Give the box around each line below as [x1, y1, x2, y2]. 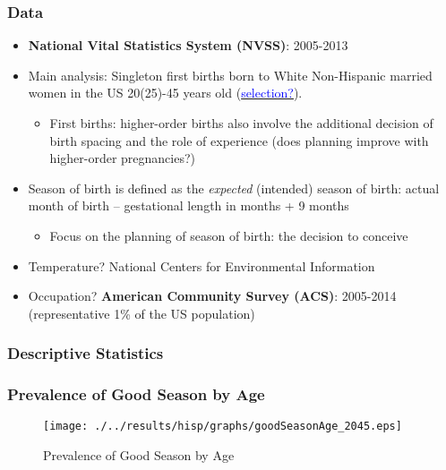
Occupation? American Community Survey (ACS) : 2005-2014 [28, 286, 397, 305]
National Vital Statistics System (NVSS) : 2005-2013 [28, 36, 348, 55]
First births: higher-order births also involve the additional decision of [49, 114, 433, 132]
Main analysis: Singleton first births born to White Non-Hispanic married [28, 65, 433, 84]
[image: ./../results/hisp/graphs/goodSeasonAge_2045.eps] [43, 420, 402, 433]
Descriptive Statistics [7, 342, 164, 364]
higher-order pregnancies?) [49, 149, 196, 167]
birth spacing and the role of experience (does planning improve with [49, 131, 429, 150]
